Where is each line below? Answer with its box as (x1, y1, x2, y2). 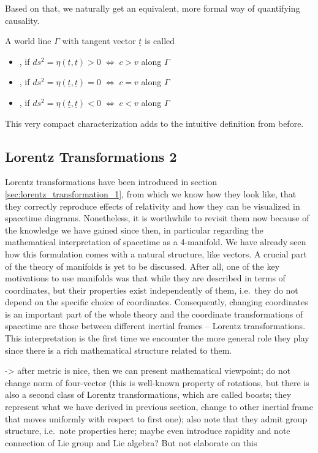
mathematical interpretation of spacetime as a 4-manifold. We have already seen (5, 235, 306, 248)
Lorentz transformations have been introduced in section (5, 175, 217, 188)
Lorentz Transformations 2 (5, 147, 177, 166)
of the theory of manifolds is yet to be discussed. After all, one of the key (5, 259, 280, 272)
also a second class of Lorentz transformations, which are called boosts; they (5, 388, 292, 401)
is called (145, 34, 175, 47)
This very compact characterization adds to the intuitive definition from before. (5, 116, 304, 129)
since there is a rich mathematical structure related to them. (5, 343, 232, 356)
